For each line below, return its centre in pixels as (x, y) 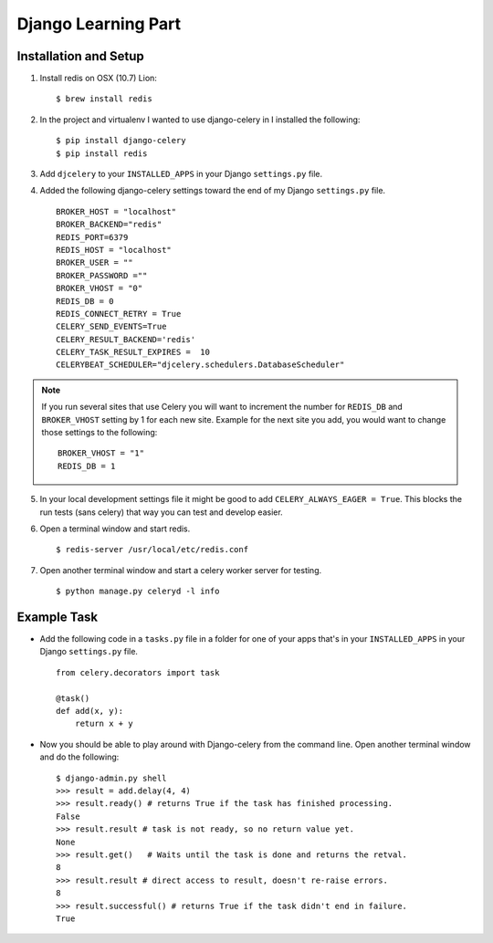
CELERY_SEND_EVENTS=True (111, 327)
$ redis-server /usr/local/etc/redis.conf (152, 550)
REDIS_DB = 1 (87, 466)
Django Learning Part (99, 24)
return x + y (104, 724)
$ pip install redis (102, 153)
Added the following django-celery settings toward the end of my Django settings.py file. (213, 191)
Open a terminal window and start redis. (115, 529)
